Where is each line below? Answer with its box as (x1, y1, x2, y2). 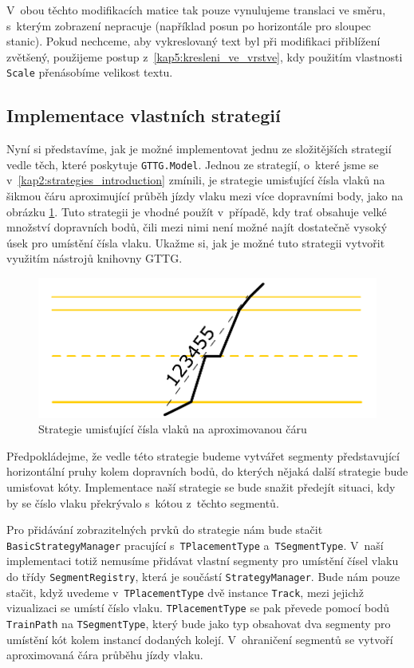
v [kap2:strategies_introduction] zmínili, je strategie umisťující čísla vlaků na (6, 172, 385, 188)
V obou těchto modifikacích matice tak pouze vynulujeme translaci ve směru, (6, 2, 386, 18)
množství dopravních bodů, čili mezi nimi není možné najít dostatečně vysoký (6, 219, 388, 235)
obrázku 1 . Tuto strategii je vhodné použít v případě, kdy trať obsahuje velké (6, 203, 387, 219)
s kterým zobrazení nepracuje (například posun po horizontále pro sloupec (6, 17, 372, 34)
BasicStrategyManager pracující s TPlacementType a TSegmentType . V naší (6, 536, 384, 553)
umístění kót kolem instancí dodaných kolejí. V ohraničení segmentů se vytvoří (6, 630, 393, 647)
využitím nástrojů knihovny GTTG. (6, 250, 183, 267)
